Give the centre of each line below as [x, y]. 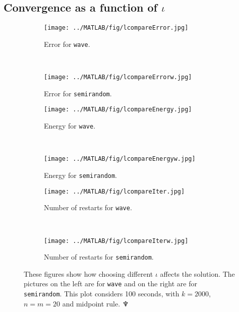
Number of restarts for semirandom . [99, 257]
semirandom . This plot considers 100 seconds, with [102, 294]
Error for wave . [67, 44]
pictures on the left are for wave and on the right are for [110, 284]
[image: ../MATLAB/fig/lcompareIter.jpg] [114, 191]
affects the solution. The [197, 273]
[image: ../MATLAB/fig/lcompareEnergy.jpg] [118, 110]
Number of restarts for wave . [88, 207]
